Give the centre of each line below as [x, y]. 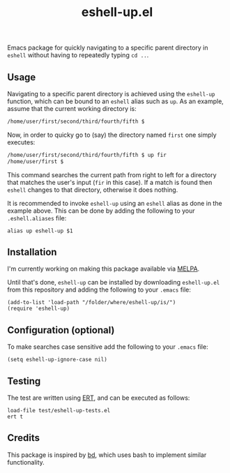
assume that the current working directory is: [72, 108]
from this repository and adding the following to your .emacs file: [99, 290]
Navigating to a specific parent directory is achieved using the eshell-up [111, 94]
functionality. [26, 462]
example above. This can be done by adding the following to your [101, 211]
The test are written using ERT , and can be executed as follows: [99, 398]
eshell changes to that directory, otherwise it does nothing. [93, 190]
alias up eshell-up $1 [40, 231]
